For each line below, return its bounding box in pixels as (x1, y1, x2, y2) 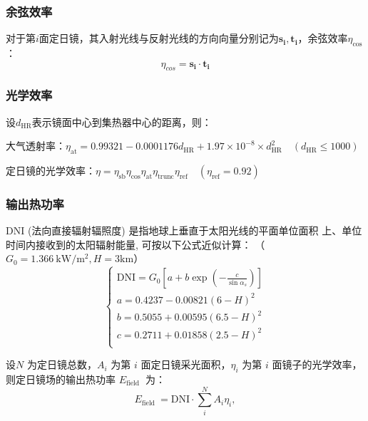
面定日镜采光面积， (140, 357, 231, 372)
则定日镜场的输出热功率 (6, 371, 116, 386)
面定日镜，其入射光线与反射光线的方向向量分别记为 (39, 31, 279, 46)
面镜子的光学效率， (272, 357, 362, 372)
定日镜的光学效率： (6, 163, 96, 178)
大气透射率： (6, 138, 66, 153)
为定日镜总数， (26, 357, 97, 372)
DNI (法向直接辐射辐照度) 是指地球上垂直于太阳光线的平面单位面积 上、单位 (6, 223, 362, 238)
